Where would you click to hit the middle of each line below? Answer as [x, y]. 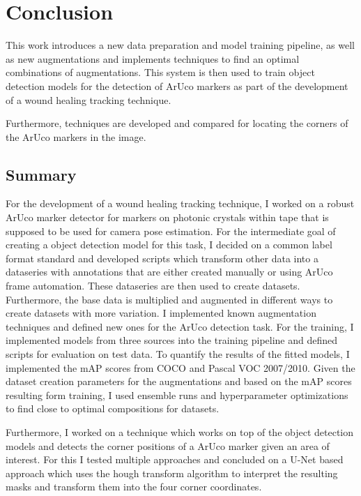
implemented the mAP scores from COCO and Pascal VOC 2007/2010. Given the [180, 367]
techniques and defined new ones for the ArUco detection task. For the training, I [180, 326]
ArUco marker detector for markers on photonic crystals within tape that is [167, 217]
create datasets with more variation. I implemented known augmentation [161, 313]
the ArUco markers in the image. [76, 136]
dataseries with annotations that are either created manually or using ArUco [169, 272]
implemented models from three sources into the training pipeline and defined [172, 340]
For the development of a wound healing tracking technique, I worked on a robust [180, 203]
